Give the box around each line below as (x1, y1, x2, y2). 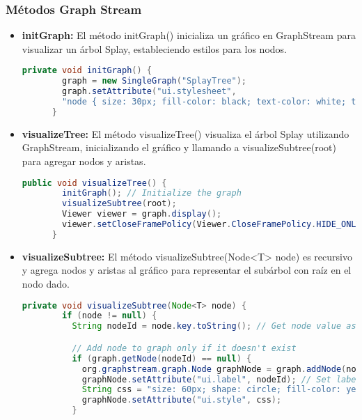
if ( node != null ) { (62, 311, 157, 321)
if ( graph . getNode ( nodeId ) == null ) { (72, 353, 252, 364)
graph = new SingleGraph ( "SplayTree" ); (62, 76, 247, 86)
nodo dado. (22, 277, 70, 290)
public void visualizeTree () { (22, 178, 167, 188)
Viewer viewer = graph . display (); (62, 209, 222, 219)
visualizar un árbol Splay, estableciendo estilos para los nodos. (22, 41, 287, 56)
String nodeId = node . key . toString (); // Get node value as (72, 321, 356, 332)
